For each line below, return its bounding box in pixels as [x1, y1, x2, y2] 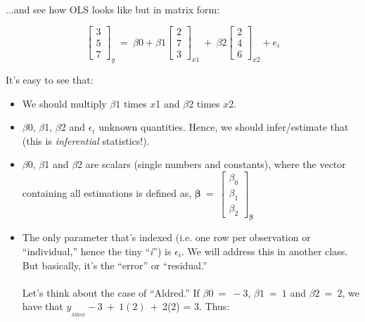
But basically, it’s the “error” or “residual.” [22, 257, 207, 272]
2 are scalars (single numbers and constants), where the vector [77, 157, 346, 172]
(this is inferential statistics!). [22, 133, 150, 148]
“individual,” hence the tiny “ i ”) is [22, 243, 172, 258]
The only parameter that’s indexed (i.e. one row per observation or [22, 230, 311, 245]
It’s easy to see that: [6, 72, 94, 87]
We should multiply [22, 96, 107, 110]
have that [22, 299, 63, 314]
